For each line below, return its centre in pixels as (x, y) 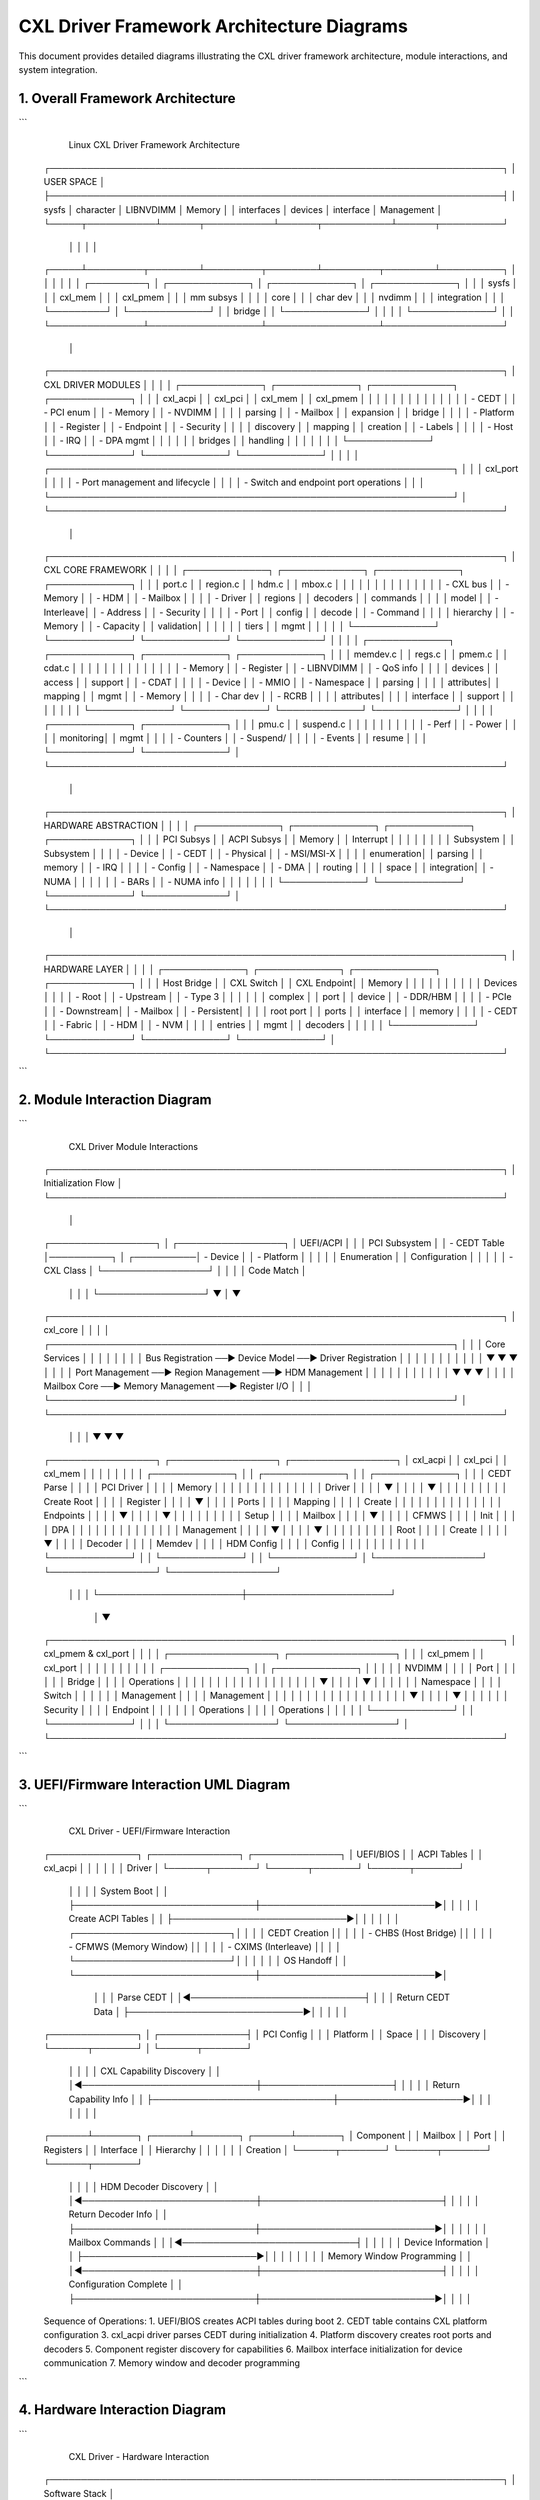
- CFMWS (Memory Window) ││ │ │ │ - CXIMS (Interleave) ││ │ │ (205, 1947)
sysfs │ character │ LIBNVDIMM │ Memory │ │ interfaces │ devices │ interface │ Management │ (243, 209)
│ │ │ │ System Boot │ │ (118, 1891)
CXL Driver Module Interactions (133, 1146)
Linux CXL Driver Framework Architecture (154, 145)
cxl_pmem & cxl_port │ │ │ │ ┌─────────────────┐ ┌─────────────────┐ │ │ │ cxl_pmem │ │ (264, 1654)
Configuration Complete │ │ (126, 2284)
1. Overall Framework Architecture (127, 98)
